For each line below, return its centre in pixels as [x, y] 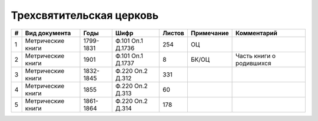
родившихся [253, 63]
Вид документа [48, 33]
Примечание [210, 33]
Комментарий [256, 33]
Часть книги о [256, 56]
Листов [174, 33]
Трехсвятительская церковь [85, 15]
